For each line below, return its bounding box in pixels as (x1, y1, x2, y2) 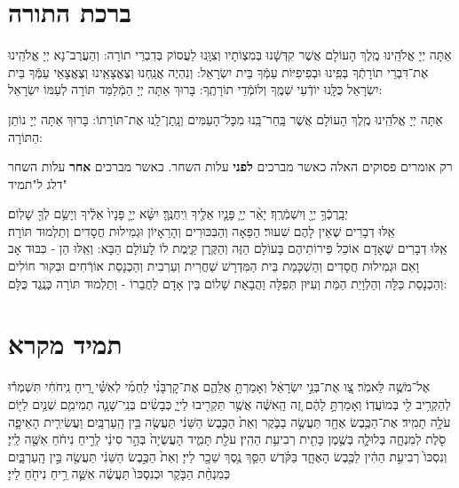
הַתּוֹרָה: (8, 127, 44, 146)
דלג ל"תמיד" (8, 174, 67, 193)
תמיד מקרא (8, 326, 123, 362)
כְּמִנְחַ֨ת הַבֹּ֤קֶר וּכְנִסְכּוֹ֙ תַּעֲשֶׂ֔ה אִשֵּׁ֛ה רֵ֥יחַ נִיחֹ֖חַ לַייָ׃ (8, 464, 230, 483)
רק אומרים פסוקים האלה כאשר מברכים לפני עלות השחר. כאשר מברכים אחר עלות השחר (8, 157, 453, 176)
